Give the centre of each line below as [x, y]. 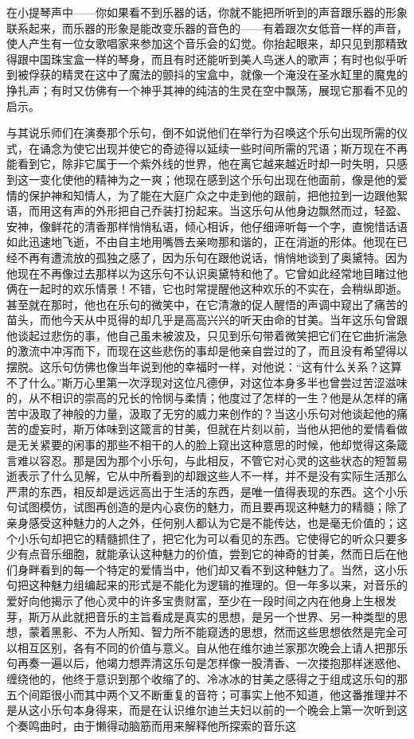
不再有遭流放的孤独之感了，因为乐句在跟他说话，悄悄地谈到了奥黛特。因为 [212, 257]
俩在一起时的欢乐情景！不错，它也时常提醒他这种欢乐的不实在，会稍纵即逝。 [207, 289]
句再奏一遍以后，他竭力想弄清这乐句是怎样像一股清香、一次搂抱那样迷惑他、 [207, 663]
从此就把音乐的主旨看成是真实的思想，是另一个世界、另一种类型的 [223, 616]
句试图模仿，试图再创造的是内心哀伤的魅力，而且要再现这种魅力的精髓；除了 [207, 507]
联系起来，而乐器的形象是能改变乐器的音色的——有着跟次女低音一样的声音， [207, 27]
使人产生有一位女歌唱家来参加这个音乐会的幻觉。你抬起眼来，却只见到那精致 [207, 43]
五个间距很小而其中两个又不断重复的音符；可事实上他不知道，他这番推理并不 [207, 694]
